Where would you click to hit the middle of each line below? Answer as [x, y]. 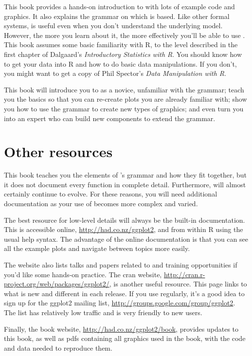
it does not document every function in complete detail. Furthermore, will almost [125, 184]
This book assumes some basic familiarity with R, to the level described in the [121, 44]
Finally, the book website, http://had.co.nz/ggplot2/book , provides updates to [121, 329]
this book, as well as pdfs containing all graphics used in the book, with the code [125, 338]
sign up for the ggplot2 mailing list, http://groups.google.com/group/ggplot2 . [120, 303]
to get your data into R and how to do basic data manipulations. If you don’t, [120, 63]
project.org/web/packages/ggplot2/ [57, 284]
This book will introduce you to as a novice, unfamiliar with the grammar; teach [124, 89]
